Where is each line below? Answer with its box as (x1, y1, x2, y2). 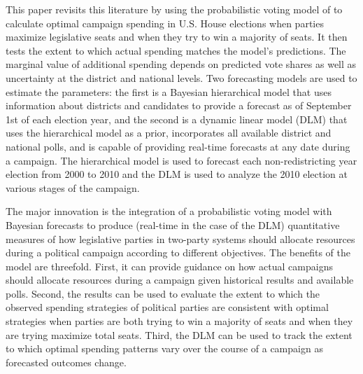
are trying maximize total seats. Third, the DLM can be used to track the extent (6, 327, 353, 342)
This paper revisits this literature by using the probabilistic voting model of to (6, 2, 343, 16)
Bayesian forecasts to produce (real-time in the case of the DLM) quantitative (6, 217, 340, 232)
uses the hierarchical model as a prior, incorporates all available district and (6, 125, 332, 140)
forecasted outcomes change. (6, 354, 127, 369)
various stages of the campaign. (6, 180, 140, 195)
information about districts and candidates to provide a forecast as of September (6, 98, 352, 113)
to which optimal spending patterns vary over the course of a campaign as (6, 341, 323, 356)
